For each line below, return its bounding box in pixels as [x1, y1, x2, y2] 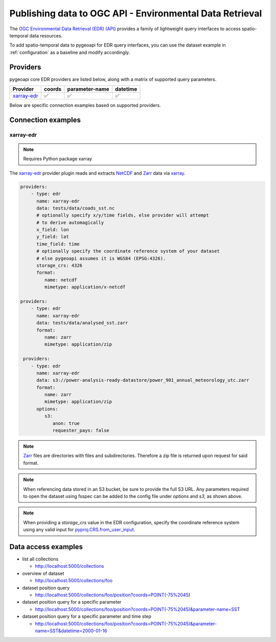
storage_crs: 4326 [36, 263, 83, 268]
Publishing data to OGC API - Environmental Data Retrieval [9, 8, 262, 19]
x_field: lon [36, 227, 69, 233]
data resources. [29, 32, 63, 38]
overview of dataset [22, 570, 64, 576]
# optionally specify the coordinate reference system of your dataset [36, 248, 220, 254]
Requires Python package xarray [23, 156, 92, 162]
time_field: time [36, 241, 80, 247]
